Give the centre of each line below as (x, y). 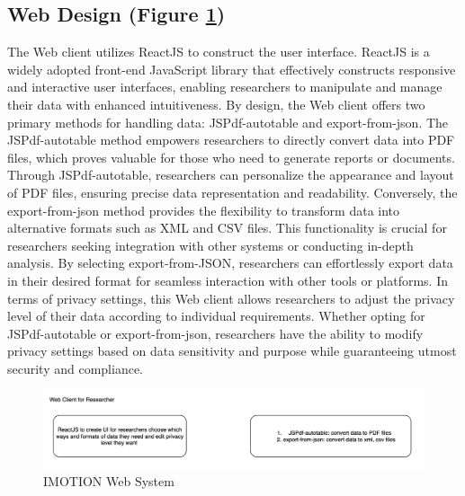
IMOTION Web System (109, 481)
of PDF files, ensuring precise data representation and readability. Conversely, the (232, 192)
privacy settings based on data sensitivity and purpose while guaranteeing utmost (232, 351)
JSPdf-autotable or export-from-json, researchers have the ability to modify (215, 333)
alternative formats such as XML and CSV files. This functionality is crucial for (227, 228)
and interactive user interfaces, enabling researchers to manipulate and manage (225, 87)
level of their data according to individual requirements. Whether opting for (216, 316)
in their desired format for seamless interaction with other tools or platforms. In (228, 280)
